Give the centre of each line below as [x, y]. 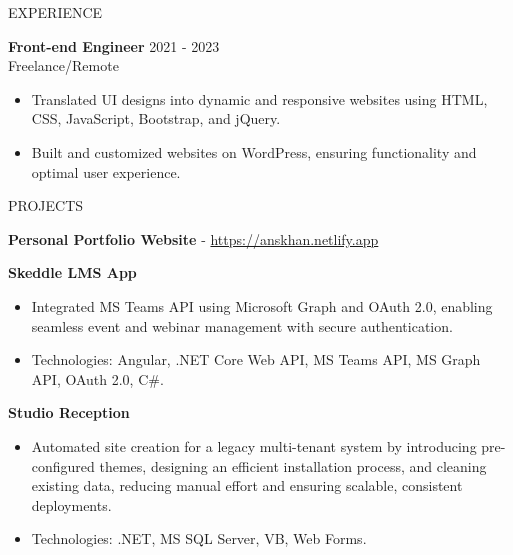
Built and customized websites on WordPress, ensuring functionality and [254, 151]
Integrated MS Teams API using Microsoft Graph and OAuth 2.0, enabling [262, 305]
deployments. [71, 504]
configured [63, 465]
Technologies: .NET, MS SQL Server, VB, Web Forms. [199, 538]
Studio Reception [69, 412]
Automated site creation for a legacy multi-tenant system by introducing [254, 445]
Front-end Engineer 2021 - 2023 [114, 45]
